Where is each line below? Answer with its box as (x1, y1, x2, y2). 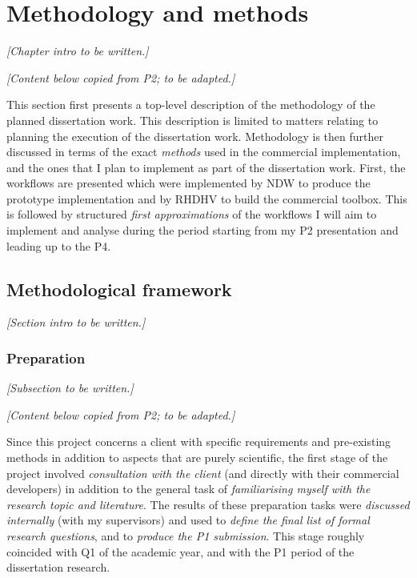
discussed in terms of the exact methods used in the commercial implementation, (6, 143, 401, 160)
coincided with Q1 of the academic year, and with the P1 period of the (6, 543, 355, 560)
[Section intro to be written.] (6, 314, 146, 331)
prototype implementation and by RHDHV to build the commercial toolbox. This (6, 190, 407, 207)
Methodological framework (6, 276, 232, 301)
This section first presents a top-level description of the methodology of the (6, 96, 375, 113)
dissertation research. (6, 559, 110, 576)
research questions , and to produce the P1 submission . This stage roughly (6, 528, 365, 544)
